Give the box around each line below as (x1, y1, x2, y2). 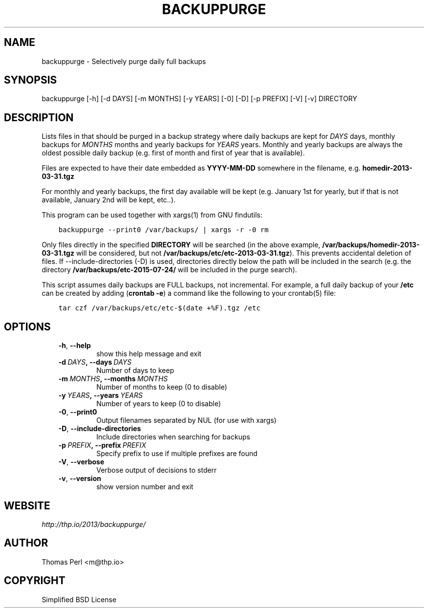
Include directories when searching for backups (96, 433, 250, 441)
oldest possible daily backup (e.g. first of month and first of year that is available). (42, 149, 305, 157)
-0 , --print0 (58, 408, 97, 416)
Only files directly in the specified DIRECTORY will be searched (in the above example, (42, 240, 321, 249)
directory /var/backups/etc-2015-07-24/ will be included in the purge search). (42, 265, 297, 274)
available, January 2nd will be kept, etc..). (42, 196, 176, 204)
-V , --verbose (58, 458, 105, 466)
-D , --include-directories (58, 424, 141, 433)
